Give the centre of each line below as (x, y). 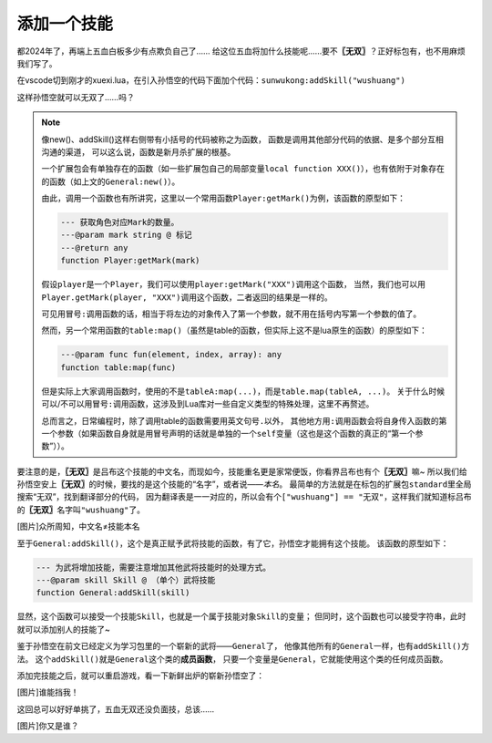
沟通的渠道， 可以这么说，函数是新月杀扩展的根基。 (138, 151)
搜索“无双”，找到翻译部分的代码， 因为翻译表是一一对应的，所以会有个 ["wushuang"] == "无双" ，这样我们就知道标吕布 (244, 497)
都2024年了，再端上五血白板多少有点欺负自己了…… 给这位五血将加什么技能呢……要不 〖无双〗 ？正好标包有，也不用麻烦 (241, 51)
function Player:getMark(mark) (130, 261)
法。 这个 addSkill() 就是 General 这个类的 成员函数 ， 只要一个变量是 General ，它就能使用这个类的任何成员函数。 (232, 659)
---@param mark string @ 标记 (126, 235)
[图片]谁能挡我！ (48, 692)
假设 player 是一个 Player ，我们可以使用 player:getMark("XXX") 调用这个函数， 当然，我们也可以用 (234, 284)
